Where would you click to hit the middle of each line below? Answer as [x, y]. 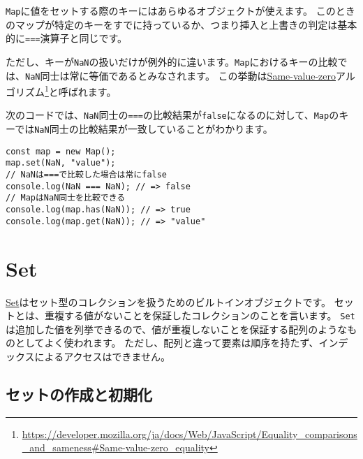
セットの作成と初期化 [79, 394]
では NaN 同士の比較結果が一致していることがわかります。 [144, 129]
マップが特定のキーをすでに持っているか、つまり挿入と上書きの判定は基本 [186, 24]
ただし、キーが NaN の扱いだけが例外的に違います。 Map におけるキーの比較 [172, 61]
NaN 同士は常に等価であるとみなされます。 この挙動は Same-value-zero [181, 75]
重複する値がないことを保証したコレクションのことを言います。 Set [200, 315]
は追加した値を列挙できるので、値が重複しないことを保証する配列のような [177, 329]
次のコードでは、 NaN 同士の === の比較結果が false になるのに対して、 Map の [172, 115]
